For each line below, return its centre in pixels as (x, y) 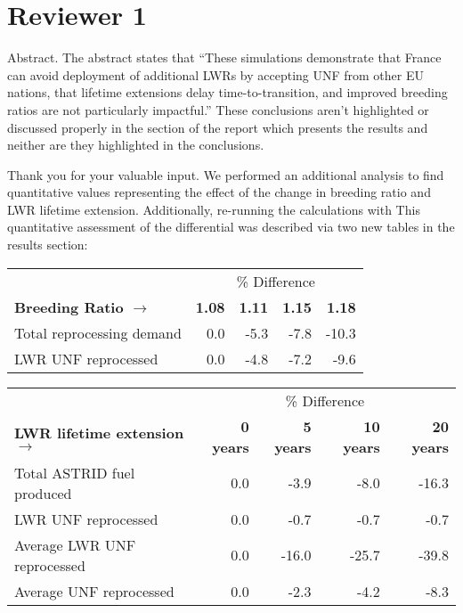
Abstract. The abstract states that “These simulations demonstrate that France (224, 57)
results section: (48, 245)
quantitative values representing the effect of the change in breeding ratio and (219, 192)
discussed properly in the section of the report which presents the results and (218, 127)
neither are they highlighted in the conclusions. (136, 145)
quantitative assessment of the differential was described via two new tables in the (231, 227)
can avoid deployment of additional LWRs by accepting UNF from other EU (216, 74)
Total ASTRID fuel (75, 472)
